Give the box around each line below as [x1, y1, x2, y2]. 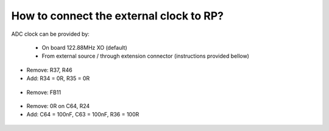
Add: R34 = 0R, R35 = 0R [26, 75, 90, 82]
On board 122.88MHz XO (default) [41, 44, 127, 51]
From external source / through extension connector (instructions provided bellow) [41, 52, 250, 60]
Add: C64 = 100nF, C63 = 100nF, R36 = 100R [26, 111, 140, 118]
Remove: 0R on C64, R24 [26, 102, 90, 109]
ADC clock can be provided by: [11, 30, 90, 38]
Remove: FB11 [26, 89, 61, 96]
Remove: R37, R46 [26, 66, 73, 73]
